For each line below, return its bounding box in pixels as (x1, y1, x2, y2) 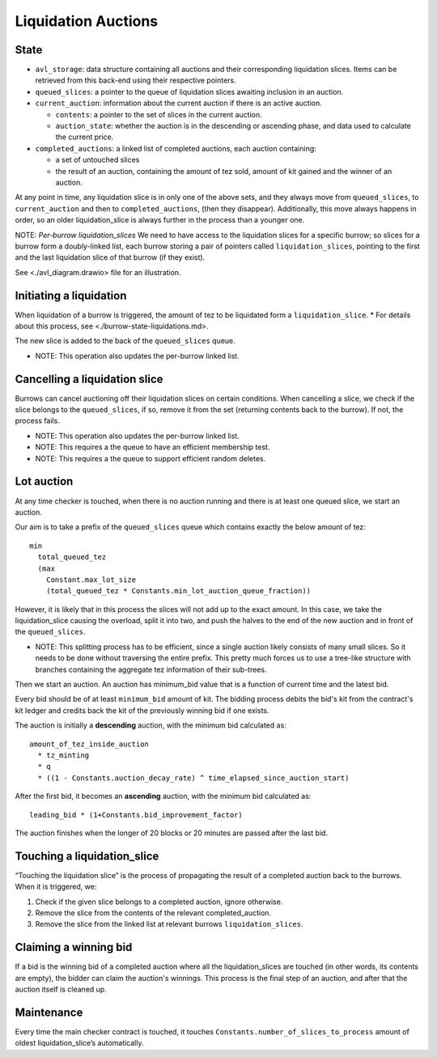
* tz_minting (37, 750, 90, 760)
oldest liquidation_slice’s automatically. (15, 1038, 145, 1048)
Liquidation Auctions (15, 12, 159, 30)
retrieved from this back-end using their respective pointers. (35, 75, 236, 85)
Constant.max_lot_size (45, 575, 137, 584)
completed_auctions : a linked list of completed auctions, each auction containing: (35, 143, 317, 153)
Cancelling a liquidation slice (15, 372, 163, 386)
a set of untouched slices (55, 155, 140, 165)
